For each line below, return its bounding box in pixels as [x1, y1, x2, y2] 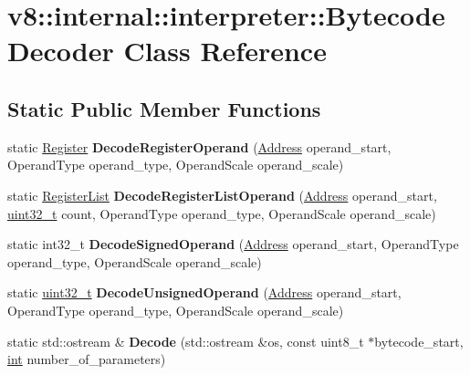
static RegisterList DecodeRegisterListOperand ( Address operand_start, [7, 185, 437, 204]
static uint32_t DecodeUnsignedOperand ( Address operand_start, [7, 283, 402, 302]
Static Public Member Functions [7, 94, 321, 122]
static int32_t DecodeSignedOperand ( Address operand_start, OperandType [7, 234, 459, 254]
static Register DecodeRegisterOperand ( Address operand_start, [7, 137, 392, 156]
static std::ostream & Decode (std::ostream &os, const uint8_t [7, 331, 364, 350]
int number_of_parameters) [7, 349, 166, 369]
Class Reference [123, 32, 327, 69]
